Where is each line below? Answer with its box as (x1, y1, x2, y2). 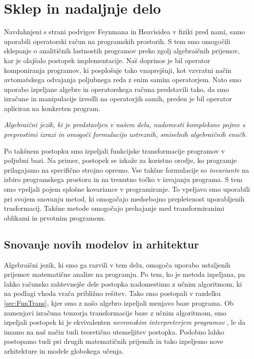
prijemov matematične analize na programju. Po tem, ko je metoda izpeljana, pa (4, 269, 245, 279)
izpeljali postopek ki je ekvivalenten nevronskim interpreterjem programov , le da (4, 317, 246, 327)
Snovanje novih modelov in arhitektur (4, 236, 199, 251)
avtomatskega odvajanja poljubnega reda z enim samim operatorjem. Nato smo (4, 74, 241, 85)
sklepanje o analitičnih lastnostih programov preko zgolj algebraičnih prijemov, (4, 45, 240, 56)
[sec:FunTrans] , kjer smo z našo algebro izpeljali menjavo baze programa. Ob (4, 297, 234, 308)
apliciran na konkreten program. (4, 103, 101, 113)
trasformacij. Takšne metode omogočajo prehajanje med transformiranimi (4, 203, 224, 213)
